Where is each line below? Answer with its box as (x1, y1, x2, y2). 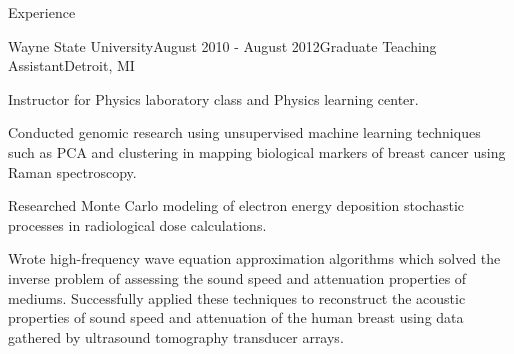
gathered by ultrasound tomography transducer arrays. (8, 326, 344, 347)
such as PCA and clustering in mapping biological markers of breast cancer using (8, 141, 506, 162)
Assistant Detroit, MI (8, 55, 135, 76)
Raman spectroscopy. (8, 161, 137, 182)
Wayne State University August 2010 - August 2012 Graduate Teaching (8, 35, 437, 56)
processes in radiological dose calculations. (8, 214, 267, 235)
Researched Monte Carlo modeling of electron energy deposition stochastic (8, 195, 465, 216)
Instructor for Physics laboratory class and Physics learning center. (8, 88, 419, 109)
